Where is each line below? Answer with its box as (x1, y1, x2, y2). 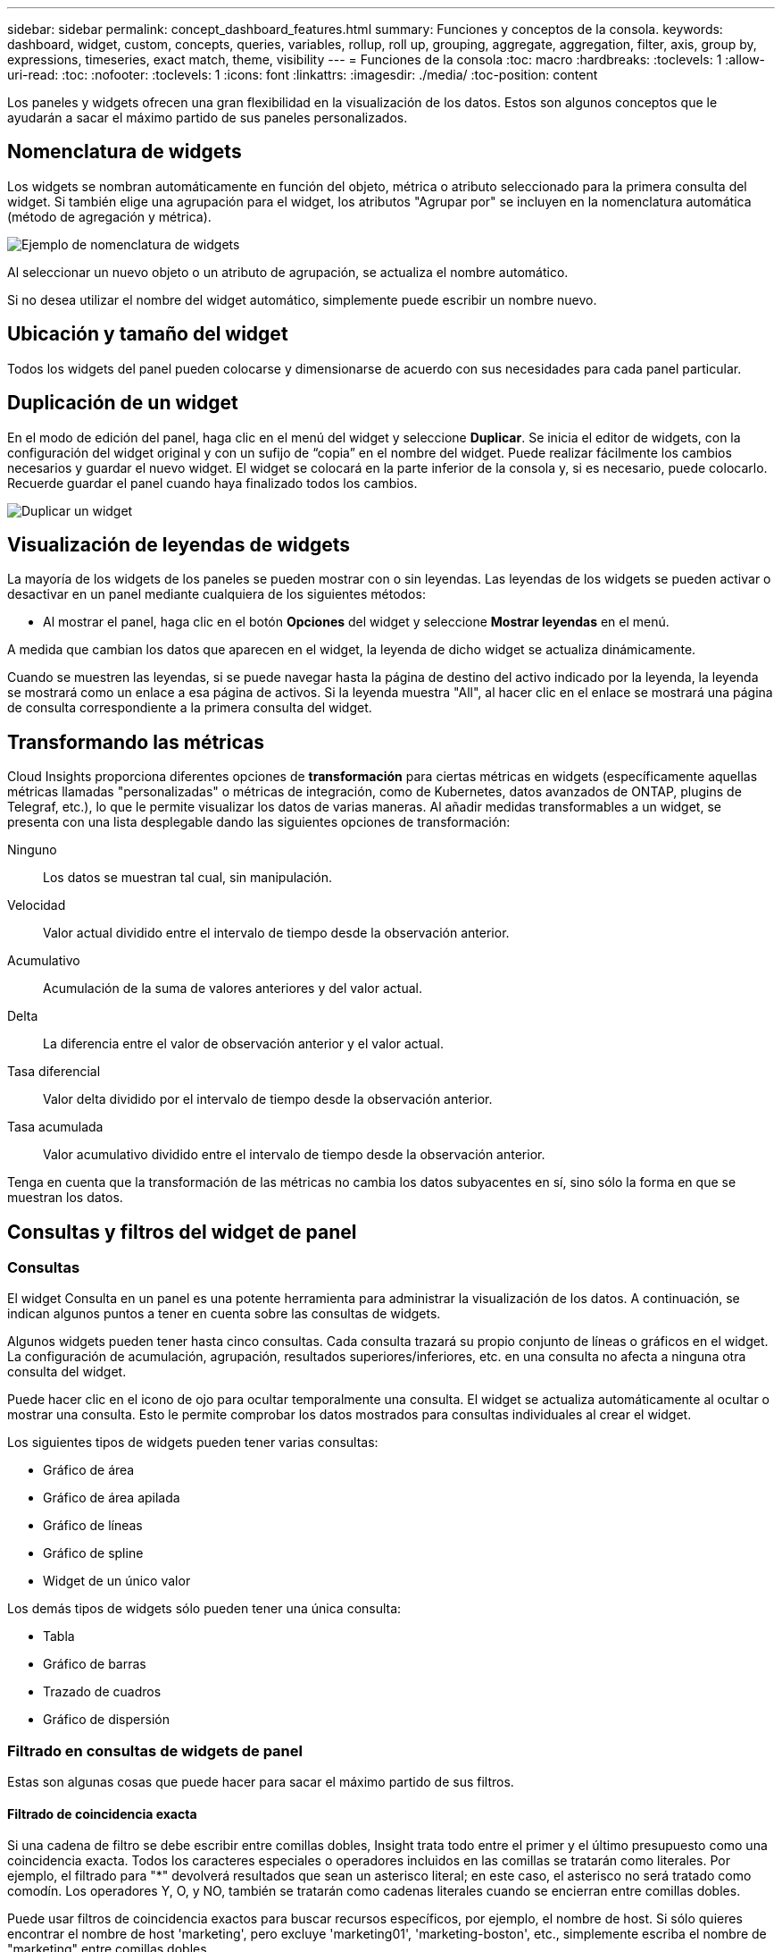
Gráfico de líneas (43, 1518, 143, 1534)
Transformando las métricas (7, 730, 264, 753)
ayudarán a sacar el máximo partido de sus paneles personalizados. (7, 110, 408, 125)
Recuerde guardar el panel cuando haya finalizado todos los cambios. (7, 475, 418, 491)
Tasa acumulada (7, 1119, 104, 1135)
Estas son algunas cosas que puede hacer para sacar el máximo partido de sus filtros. (7, 1774, 514, 1790)
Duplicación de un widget (7, 391, 238, 415)
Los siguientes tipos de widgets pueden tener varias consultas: (7, 1435, 379, 1451)
